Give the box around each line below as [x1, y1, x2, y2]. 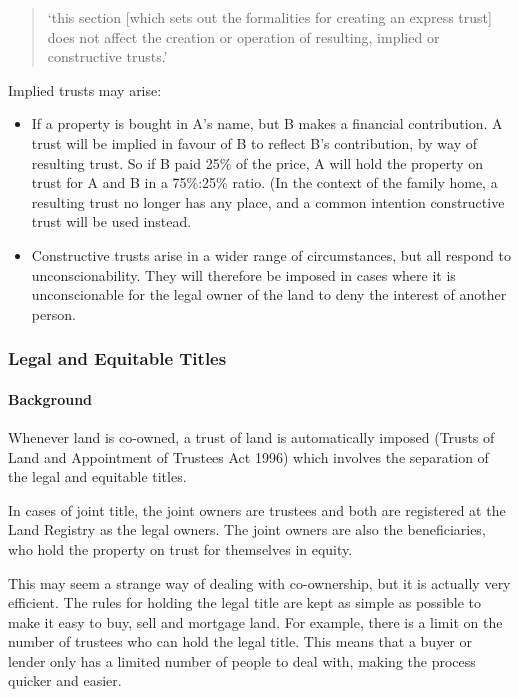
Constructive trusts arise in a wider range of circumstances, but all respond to [31, 244, 511, 265]
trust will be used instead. [31, 211, 192, 232]
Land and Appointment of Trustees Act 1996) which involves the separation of [8, 446, 489, 467]
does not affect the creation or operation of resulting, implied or [47, 26, 440, 47]
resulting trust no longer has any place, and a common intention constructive [31, 191, 505, 212]
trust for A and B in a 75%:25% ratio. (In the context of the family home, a [31, 172, 498, 193]
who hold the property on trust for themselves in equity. [8, 538, 353, 559]
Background [8, 388, 93, 409]
